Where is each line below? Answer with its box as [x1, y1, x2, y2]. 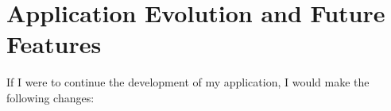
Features [6, 28, 102, 60]
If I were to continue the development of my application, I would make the [6, 74, 370, 90]
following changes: [6, 89, 95, 105]
